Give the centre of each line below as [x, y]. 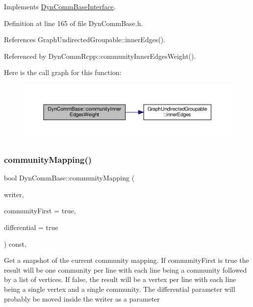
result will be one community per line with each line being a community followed [126, 269]
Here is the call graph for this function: [63, 72]
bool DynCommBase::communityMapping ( [69, 178]
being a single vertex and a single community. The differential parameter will [120, 289]
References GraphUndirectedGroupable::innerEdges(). [85, 39]
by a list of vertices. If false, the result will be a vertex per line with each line [120, 279]
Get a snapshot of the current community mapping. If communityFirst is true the [126, 260]
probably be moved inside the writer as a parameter [82, 298]
